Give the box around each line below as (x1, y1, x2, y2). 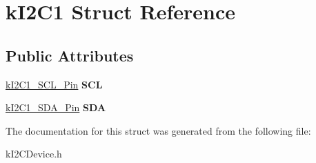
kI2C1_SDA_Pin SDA (6, 100, 106, 115)
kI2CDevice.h (6, 146, 62, 161)
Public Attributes (6, 44, 134, 66)
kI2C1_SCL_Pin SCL (6, 77, 103, 91)
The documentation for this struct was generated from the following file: (6, 123, 311, 137)
